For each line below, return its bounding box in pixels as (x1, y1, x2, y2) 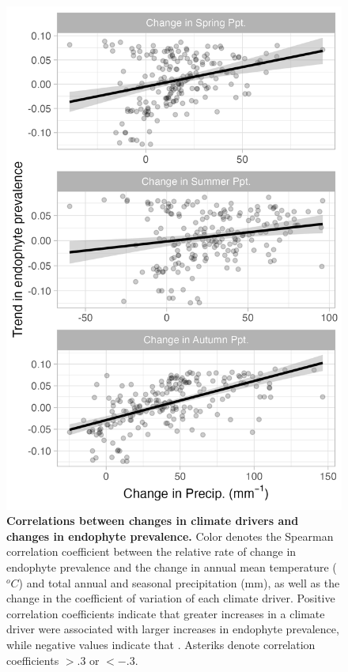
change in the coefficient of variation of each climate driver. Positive (6, 590, 335, 606)
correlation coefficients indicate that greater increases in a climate (6, 605, 325, 621)
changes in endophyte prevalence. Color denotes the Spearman (6, 527, 334, 544)
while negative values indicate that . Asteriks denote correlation (6, 636, 316, 652)
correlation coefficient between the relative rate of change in (6, 543, 297, 560)
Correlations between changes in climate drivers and (6, 512, 299, 529)
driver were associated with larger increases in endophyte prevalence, (6, 621, 339, 637)
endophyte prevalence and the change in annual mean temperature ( (6, 558, 337, 575)
